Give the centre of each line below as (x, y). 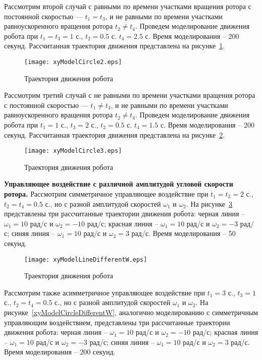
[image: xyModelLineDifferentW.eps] (86, 259)
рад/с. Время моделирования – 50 (184, 233)
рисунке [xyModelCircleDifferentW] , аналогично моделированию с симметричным (131, 312)
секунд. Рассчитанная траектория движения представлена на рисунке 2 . (115, 134)
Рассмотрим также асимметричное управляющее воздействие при (105, 292)
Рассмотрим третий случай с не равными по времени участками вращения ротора (130, 95)
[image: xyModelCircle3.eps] (73, 151)
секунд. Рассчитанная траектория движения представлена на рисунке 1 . (115, 46)
